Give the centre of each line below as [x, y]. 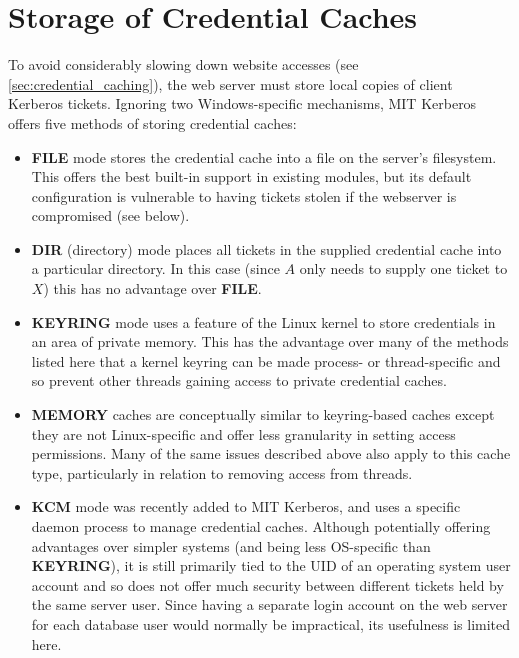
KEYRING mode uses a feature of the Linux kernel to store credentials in [263, 321]
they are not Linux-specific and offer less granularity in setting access [243, 433]
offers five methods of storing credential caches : [152, 122]
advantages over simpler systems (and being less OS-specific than [231, 545]
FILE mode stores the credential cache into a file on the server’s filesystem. [264, 156]
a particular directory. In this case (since [155, 268]
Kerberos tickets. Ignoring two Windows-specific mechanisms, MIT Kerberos [242, 103]
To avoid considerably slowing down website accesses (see [183, 64]
